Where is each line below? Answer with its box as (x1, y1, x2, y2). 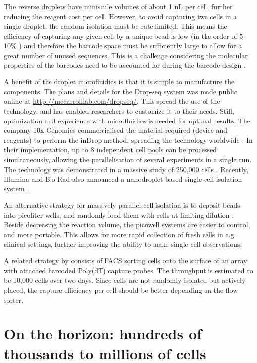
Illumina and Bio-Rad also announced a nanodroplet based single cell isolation (4, 174, 242, 184)
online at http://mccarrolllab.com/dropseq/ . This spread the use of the (4, 96, 220, 106)
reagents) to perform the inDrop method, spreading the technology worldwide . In (4, 134, 253, 145)
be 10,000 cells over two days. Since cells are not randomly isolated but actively (4, 275, 246, 285)
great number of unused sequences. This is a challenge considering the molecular (4, 50, 248, 60)
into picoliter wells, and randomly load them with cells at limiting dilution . (4, 209, 234, 220)
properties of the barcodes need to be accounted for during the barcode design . (4, 60, 246, 70)
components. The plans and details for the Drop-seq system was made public (4, 86, 237, 96)
